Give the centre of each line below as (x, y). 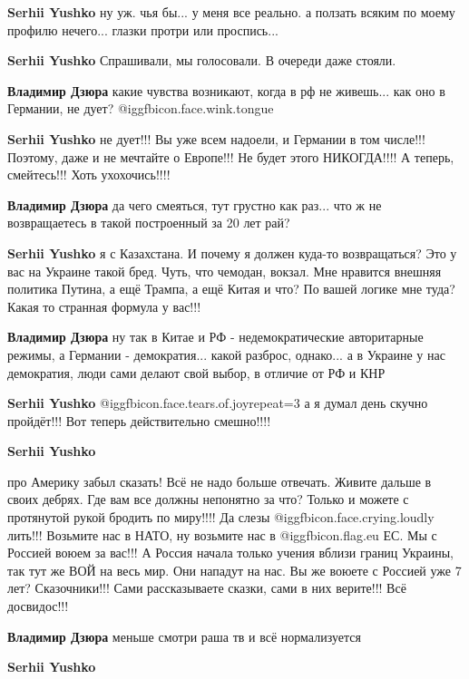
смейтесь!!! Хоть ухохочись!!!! (89, 175)
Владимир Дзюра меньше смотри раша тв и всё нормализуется (184, 636)
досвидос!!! (38, 606)
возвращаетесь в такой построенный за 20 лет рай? (149, 223)
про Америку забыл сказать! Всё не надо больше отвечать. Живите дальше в (220, 481)
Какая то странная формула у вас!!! (104, 306)
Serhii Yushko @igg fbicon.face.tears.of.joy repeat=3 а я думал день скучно (218, 403)
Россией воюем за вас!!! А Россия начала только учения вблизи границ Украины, (230, 553)
